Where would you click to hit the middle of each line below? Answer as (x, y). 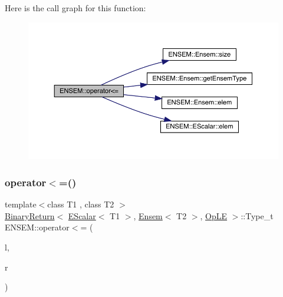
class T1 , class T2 (81, 204)
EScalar (82, 215)
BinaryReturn (30, 215)
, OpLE (214, 215)
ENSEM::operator (37, 227)
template (21, 204)
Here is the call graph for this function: (75, 8)
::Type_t (257, 215)
